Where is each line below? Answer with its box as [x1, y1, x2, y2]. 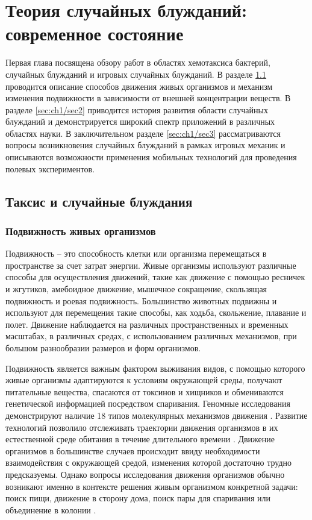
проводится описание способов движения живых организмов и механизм [5, 80, 273, 92]
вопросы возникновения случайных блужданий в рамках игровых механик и [5, 139, 285, 151]
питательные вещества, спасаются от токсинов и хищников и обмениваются [5, 385, 284, 398]
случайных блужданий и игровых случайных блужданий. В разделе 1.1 [5, 67, 267, 80]
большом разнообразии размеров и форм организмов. [5, 342, 201, 354]
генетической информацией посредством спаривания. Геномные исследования [5, 397, 290, 410]
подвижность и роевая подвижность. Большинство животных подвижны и [5, 294, 277, 307]
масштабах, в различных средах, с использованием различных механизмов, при [5, 330, 297, 342]
